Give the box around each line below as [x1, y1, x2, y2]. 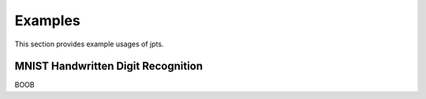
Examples [14, 12, 80, 29]
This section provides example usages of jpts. [14, 39, 164, 49]
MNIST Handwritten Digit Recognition [14, 60, 204, 73]
